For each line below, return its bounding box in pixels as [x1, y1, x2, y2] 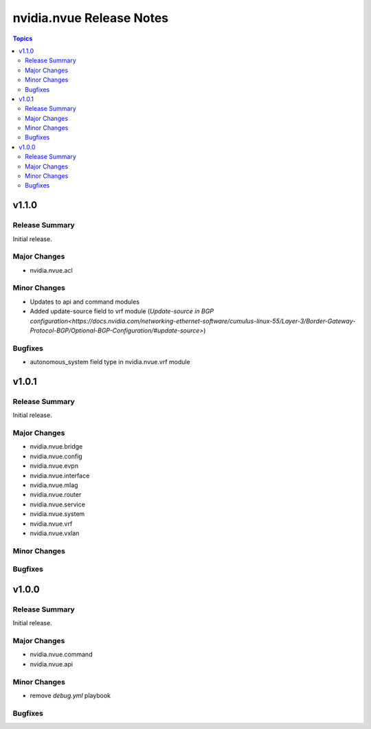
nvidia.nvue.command [30, 650, 93, 659]
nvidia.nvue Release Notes [12, 10, 169, 25]
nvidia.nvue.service [30, 500, 86, 508]
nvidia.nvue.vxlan [30, 529, 80, 537]
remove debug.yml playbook [30, 691, 111, 699]
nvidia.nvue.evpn [30, 462, 79, 470]
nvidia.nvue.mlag [30, 481, 78, 489]
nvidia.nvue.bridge [30, 442, 83, 451]
